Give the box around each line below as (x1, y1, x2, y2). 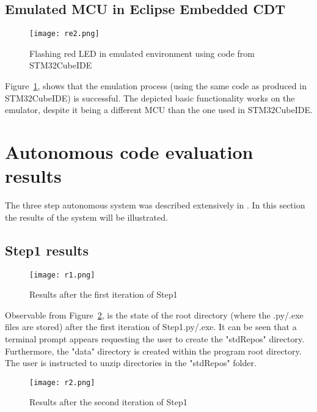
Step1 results (5, 240, 89, 259)
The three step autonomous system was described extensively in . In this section (5, 199, 305, 212)
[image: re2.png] (29, 29, 100, 39)
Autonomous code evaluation (5, 139, 253, 164)
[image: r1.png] (29, 270, 95, 279)
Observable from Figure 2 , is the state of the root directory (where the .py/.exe (5, 308, 304, 321)
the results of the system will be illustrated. (5, 210, 168, 223)
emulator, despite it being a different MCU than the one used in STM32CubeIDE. (5, 103, 313, 116)
